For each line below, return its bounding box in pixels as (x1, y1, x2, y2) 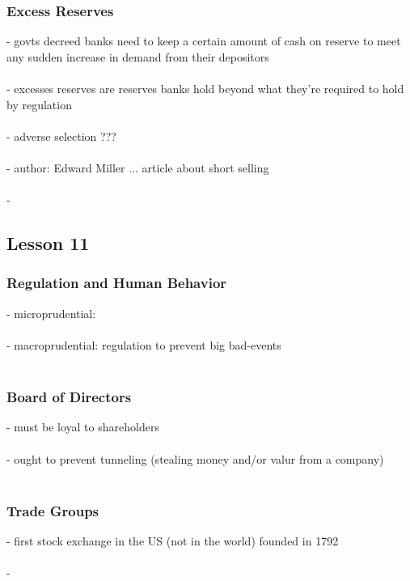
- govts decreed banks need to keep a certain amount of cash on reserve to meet (6, 32, 401, 49)
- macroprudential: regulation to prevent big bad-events (6, 336, 281, 353)
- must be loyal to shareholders (6, 418, 159, 435)
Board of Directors (6, 387, 132, 407)
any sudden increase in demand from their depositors (6, 48, 269, 65)
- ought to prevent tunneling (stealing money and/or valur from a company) (6, 450, 384, 467)
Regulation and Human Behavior (6, 273, 227, 293)
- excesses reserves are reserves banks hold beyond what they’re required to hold (6, 80, 404, 96)
